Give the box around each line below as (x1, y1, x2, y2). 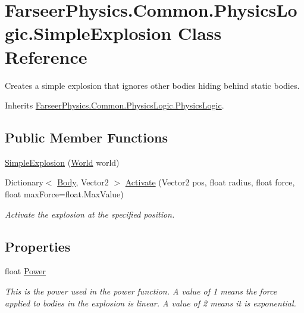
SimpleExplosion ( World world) (5, 156, 120, 168)
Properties (5, 237, 71, 255)
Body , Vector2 (57, 176, 109, 188)
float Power (5, 265, 46, 277)
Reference (5, 44, 87, 69)
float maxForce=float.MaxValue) (5, 188, 124, 200)
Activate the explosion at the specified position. (5, 207, 175, 220)
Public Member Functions (5, 128, 168, 147)
